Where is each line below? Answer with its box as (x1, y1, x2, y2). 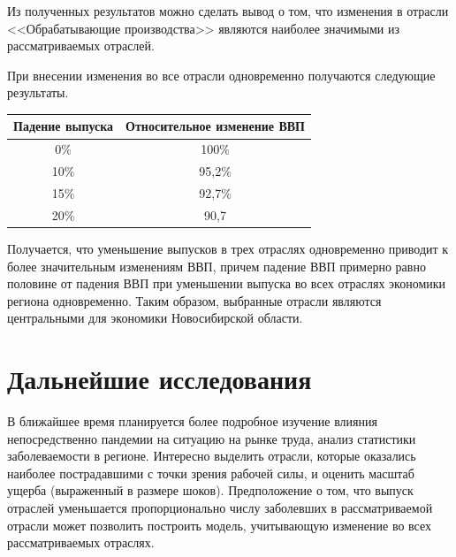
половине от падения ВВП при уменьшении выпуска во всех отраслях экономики (7, 274, 446, 293)
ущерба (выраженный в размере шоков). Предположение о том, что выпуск (7, 481, 414, 500)
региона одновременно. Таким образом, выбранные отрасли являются (7, 291, 382, 309)
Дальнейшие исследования (7, 361, 312, 397)
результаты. (7, 83, 69, 102)
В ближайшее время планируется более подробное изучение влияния (7, 412, 377, 431)
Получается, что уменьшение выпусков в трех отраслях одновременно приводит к (7, 239, 449, 257)
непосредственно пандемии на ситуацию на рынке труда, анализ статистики (7, 429, 416, 447)
